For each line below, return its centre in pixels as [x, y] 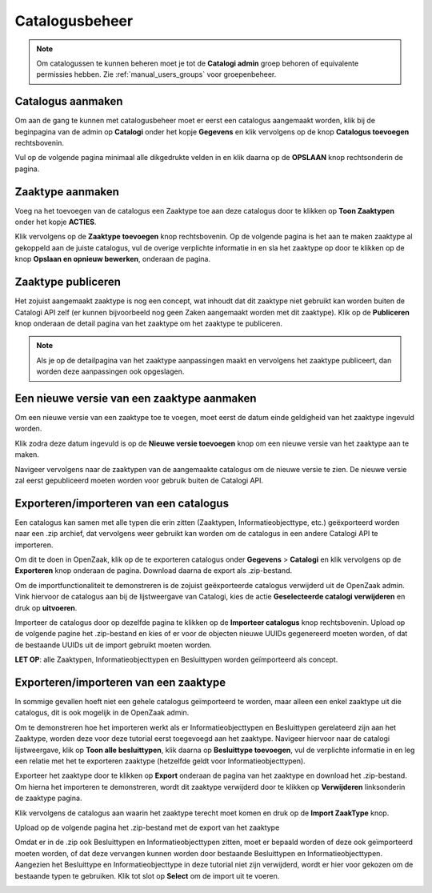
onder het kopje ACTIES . [56, 222]
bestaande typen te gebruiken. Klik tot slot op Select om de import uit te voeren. [147, 875]
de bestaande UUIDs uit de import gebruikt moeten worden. [113, 645]
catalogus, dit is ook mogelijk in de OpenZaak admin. [102, 713]
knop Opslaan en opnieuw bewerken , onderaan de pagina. [113, 259]
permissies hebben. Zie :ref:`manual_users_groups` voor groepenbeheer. [156, 74]
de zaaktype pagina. [48, 798]
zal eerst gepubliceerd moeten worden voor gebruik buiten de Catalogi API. [139, 480]
